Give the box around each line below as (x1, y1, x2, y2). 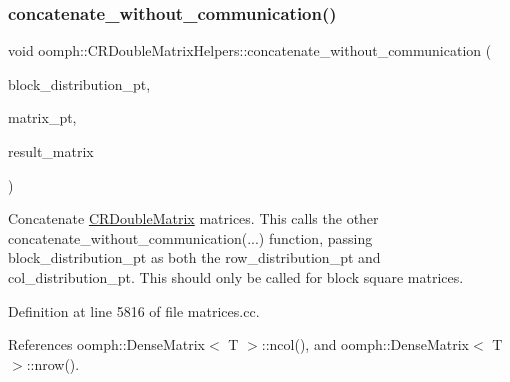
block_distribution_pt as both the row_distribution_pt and (8, 247, 381, 268)
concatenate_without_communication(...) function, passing (8, 227, 373, 248)
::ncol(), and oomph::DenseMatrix (261, 334, 470, 355)
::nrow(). (26, 353, 80, 374)
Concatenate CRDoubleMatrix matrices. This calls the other (8, 208, 379, 229)
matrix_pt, (8, 107, 77, 128)
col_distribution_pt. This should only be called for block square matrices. (8, 266, 464, 287)
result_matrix (8, 141, 94, 161)
